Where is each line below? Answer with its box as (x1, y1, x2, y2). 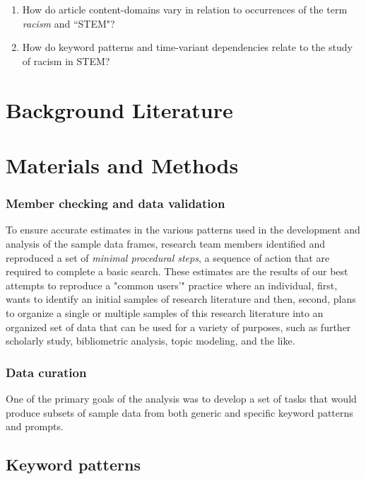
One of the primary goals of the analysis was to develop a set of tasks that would (6, 391, 357, 405)
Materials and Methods (6, 150, 239, 179)
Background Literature (6, 95, 233, 124)
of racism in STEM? (22, 53, 110, 68)
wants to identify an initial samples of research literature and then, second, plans (6, 292, 356, 306)
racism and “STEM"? (22, 16, 115, 30)
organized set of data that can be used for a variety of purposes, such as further (6, 319, 351, 334)
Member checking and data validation (6, 195, 225, 212)
